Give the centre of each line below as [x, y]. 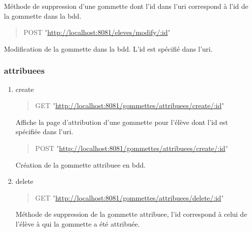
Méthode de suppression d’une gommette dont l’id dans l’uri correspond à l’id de [126, 6]
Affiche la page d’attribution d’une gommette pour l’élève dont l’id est [122, 122]
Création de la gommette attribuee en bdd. [81, 164]
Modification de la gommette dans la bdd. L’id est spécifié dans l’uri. [108, 48]
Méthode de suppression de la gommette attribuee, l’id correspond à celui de [131, 214]
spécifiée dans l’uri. [44, 131]
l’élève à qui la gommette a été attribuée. [78, 223]
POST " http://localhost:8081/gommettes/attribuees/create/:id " [132, 148]
